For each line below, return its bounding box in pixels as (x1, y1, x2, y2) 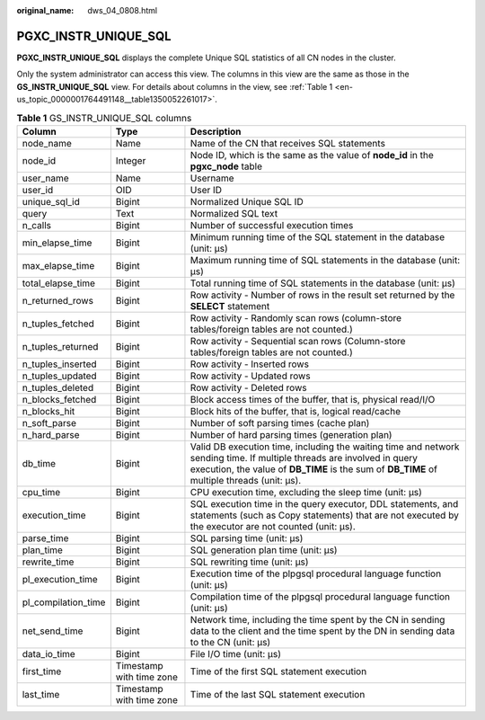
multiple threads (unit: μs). (190, 474, 302, 486)
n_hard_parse (22, 428, 80, 440)
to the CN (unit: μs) (190, 636, 271, 648)
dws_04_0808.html (87, 5, 158, 15)
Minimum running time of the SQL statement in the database (190, 230, 445, 243)
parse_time (22, 531, 69, 544)
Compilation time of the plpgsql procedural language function (190, 590, 451, 602)
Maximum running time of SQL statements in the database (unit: (190, 253, 461, 266)
